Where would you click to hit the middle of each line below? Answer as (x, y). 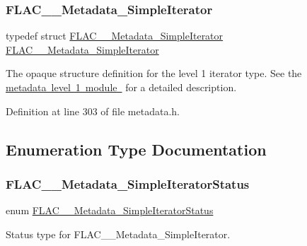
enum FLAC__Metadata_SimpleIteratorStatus (110, 210)
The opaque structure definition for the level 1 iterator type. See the (154, 73)
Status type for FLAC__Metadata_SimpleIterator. (118, 234)
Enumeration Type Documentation (136, 149)
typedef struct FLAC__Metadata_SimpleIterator (115, 36)
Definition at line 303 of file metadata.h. (93, 111)
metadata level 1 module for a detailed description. (121, 87)
